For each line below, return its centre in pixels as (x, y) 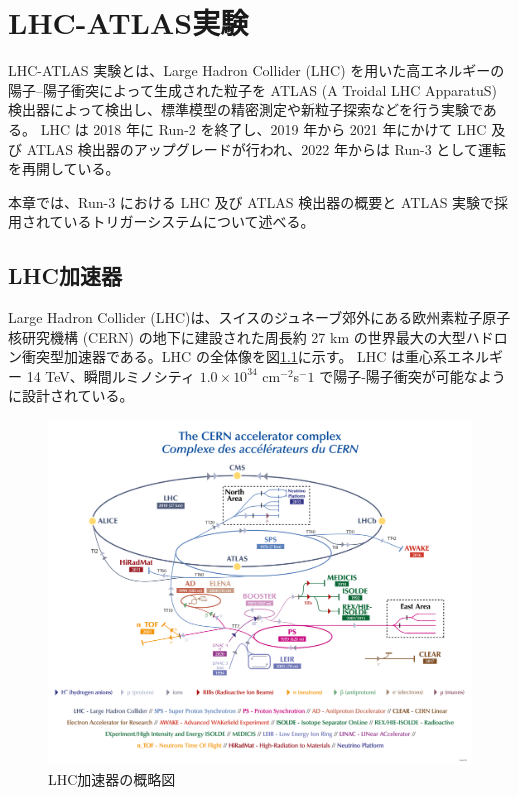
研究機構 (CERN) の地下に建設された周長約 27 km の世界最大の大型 (243, 336)
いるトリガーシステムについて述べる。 (189, 221)
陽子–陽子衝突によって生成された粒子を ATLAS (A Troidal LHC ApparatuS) (252, 89)
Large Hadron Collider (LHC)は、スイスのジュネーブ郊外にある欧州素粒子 (245, 317)
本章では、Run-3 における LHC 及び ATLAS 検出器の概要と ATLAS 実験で (251, 201)
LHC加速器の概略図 (112, 778)
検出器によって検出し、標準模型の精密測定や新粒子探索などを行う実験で (245, 109)
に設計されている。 (71, 395)
